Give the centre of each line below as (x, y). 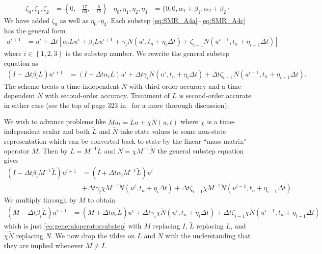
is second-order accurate (215, 95)
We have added (27, 20)
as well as (74, 20)
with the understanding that (208, 236)
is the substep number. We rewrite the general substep (148, 53)
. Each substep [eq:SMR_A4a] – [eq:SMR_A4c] (176, 20)
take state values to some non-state (173, 131)
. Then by (53, 150)
